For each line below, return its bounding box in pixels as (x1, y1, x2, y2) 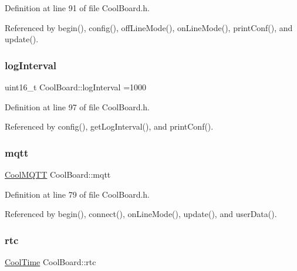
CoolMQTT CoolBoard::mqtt (5, 168, 111, 180)
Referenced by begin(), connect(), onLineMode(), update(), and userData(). (5, 208, 277, 220)
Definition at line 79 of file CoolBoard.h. (5, 188, 150, 200)
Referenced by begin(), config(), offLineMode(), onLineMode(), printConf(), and (5, 21, 293, 33)
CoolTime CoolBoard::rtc (5, 256, 96, 267)
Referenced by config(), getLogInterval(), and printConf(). (5, 120, 214, 133)
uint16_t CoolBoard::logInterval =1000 (5, 81, 147, 93)
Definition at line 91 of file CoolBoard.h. (5, 2, 150, 13)
